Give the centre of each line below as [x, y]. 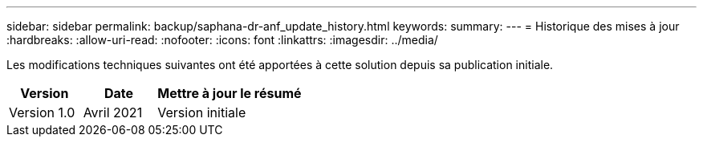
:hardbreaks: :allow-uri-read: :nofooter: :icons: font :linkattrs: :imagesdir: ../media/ [222, 40]
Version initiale [202, 112]
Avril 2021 [113, 112]
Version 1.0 [42, 112]
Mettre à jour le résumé [230, 93]
